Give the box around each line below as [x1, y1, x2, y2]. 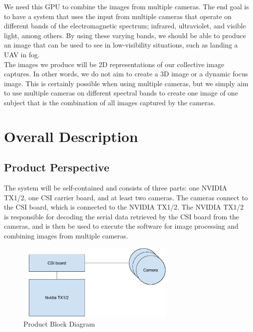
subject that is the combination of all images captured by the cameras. [4, 97, 215, 107]
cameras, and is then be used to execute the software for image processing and [4, 221, 239, 231]
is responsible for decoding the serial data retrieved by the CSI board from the [4, 211, 239, 221]
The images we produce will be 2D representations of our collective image [4, 59, 224, 69]
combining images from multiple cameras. [4, 231, 128, 241]
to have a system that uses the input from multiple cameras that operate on [4, 11, 232, 21]
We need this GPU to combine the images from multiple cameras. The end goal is [4, 1, 249, 11]
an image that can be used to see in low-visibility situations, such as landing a [4, 40, 238, 50]
